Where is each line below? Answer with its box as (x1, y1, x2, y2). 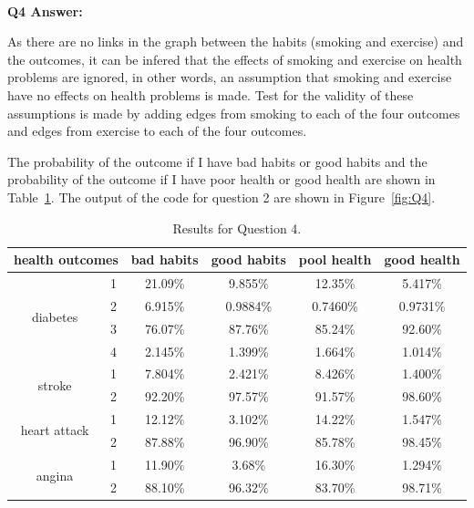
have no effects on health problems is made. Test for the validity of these (7, 85, 414, 104)
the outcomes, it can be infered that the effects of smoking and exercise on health (7, 49, 462, 68)
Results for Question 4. (172, 218, 302, 237)
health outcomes (14, 250, 118, 269)
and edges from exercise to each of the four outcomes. (7, 121, 307, 140)
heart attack (20, 420, 89, 440)
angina (36, 466, 74, 485)
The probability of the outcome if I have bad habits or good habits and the (7, 151, 428, 171)
